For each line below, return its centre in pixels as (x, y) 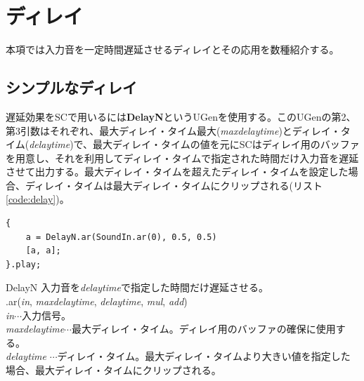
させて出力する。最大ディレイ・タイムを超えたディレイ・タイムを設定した (177, 172)
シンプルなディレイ (71, 87)
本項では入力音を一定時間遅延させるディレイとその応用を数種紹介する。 (173, 49)
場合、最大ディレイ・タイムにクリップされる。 (113, 370)
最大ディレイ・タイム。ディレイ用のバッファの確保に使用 (203, 329)
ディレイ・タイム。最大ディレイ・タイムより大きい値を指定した (204, 356)
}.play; (24, 264)
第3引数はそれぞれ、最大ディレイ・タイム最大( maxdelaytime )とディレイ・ (173, 130)
